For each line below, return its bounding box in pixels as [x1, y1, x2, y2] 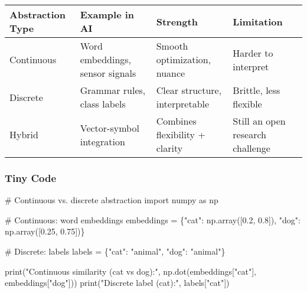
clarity [156, 141, 183, 155]
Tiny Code [5, 170, 57, 185]
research [233, 128, 266, 141]
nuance [156, 66, 185, 80]
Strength [156, 14, 198, 28]
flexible [233, 97, 262, 110]
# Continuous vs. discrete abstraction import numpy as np [5, 194, 218, 206]
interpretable [156, 97, 210, 110]
